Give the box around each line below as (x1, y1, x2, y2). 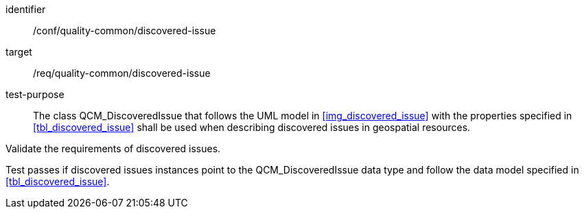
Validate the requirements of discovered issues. (5, 143, 221, 154)
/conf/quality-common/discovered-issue (33, 25, 216, 36)
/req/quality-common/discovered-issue (33, 67, 211, 79)
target (5, 46, 32, 58)
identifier (5, 3, 46, 15)
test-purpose (5, 88, 65, 100)
